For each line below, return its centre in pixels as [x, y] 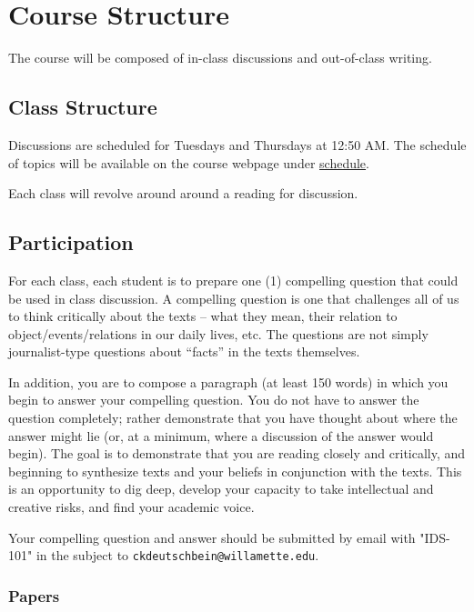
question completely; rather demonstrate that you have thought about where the [233, 418]
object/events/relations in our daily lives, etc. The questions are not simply [218, 333]
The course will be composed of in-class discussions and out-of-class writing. [220, 58]
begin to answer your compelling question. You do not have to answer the [214, 400]
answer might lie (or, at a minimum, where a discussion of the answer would [221, 435]
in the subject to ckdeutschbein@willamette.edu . [177, 555]
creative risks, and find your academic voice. [131, 507]
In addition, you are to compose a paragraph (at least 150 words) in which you [228, 381]
